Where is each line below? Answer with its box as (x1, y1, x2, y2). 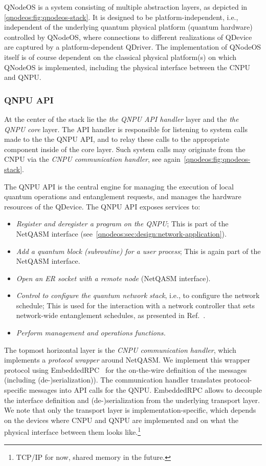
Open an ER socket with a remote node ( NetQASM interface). (16, 272, 211, 283)
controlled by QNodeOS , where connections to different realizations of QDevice (4, 31, 252, 42)
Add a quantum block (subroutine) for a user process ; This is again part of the (16, 245, 261, 256)
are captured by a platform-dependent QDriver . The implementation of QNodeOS (4, 41, 261, 52)
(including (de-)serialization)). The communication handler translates (4, 374, 221, 385)
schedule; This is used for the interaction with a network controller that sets (16, 300, 255, 310)
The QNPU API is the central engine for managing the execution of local (4, 181, 234, 192)
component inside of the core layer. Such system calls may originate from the (4, 143, 246, 154)
